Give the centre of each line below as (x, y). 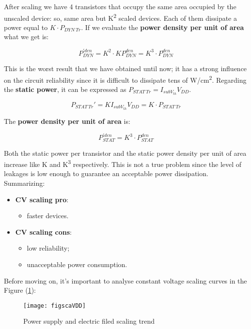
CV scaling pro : (42, 199)
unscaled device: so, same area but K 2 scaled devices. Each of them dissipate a (120, 17)
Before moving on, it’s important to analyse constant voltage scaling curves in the (125, 280)
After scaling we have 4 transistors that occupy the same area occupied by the (120, 6)
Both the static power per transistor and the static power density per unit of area (125, 153)
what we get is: (26, 37)
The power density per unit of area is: (67, 121)
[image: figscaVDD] (55, 306)
